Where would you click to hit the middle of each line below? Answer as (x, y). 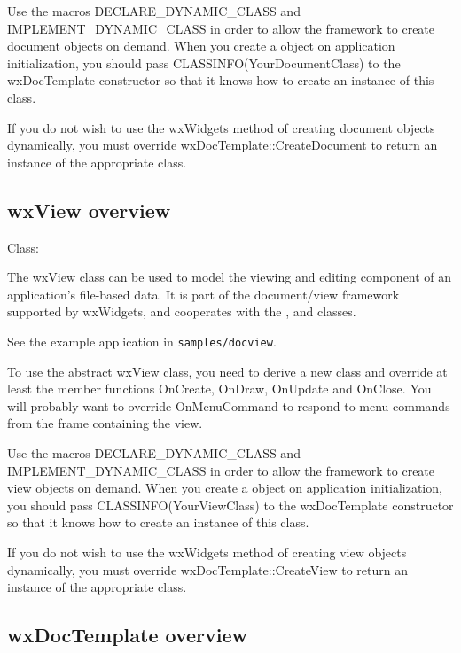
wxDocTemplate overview (127, 635)
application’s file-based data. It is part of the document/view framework (203, 294)
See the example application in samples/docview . (142, 341)
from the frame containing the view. (105, 423)
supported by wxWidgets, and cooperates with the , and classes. (182, 311)
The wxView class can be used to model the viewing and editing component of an (230, 277)
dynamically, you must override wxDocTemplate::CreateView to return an (207, 569)
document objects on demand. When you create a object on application (201, 46)
